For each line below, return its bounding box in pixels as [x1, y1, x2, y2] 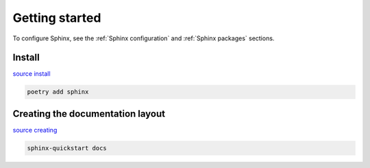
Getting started [12, 10, 101, 25]
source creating [12, 126, 58, 134]
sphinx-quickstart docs [27, 144, 108, 152]
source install [12, 70, 51, 78]
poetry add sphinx [27, 88, 89, 96]
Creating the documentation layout [12, 108, 166, 120]
